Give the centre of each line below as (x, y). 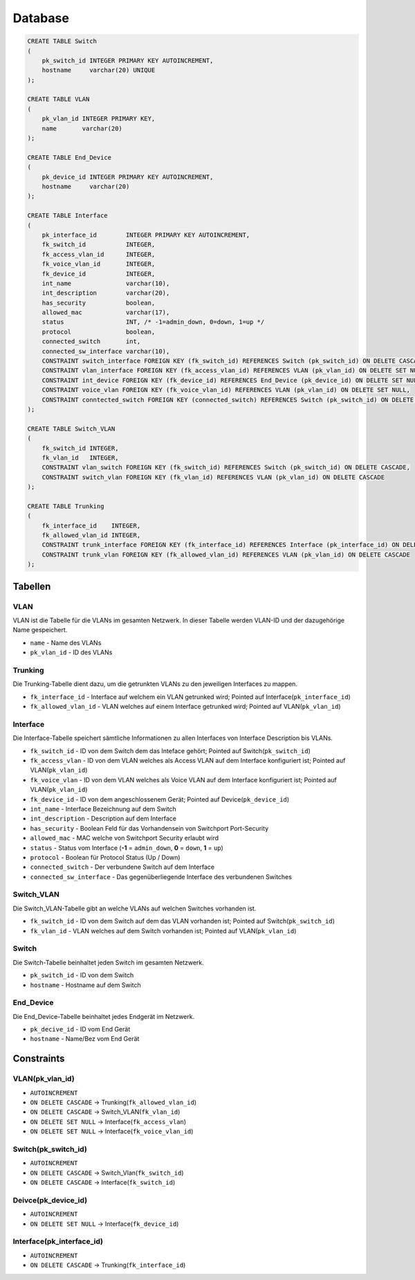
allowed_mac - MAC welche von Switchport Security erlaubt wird (124, 838)
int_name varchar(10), (106, 283)
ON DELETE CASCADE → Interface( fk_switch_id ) (103, 1182)
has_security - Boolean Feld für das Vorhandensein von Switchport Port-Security (149, 828)
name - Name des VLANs (66, 642)
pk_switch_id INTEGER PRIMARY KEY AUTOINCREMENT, (128, 60)
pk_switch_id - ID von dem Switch (82, 975)
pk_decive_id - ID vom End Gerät (80, 1029)
